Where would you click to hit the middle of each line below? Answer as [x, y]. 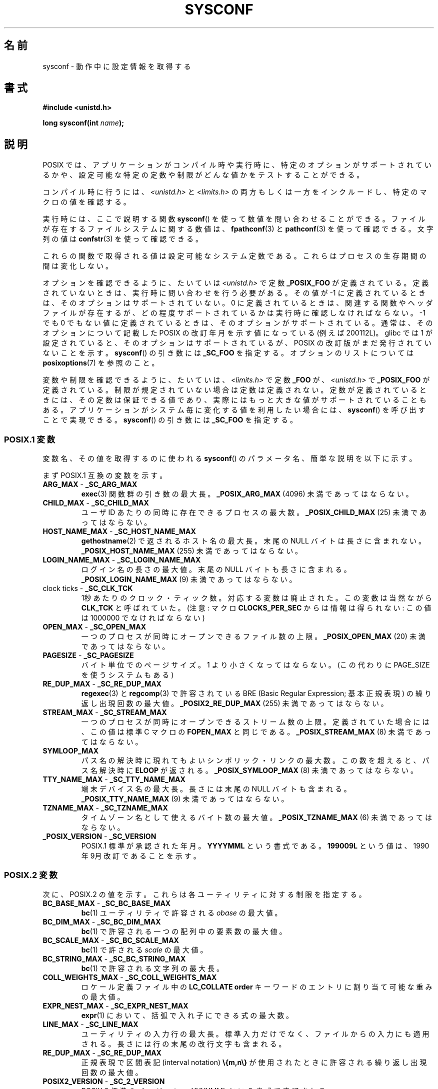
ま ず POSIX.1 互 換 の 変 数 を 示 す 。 [105, 475]
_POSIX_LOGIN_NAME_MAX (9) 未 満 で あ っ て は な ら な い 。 [189, 579]
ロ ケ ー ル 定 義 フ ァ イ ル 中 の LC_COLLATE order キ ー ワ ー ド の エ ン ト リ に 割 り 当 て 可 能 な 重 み [257, 986]
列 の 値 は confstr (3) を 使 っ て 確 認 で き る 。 [122, 239]
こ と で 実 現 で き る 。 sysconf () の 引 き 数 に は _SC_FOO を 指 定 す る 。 [170, 420]
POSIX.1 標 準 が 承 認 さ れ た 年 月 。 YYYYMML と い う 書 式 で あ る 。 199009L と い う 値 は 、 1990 [255, 846]
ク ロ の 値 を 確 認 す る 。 [86, 202]
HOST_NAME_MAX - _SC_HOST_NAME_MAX [119, 531]
